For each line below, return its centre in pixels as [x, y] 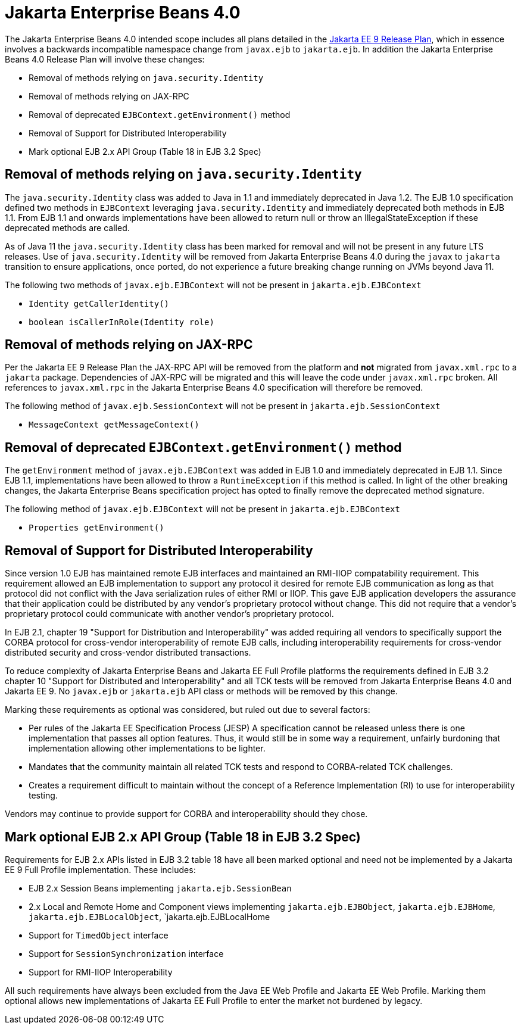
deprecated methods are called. [67, 227]
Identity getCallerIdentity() [99, 303]
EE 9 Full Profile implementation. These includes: [100, 869]
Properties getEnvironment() [96, 528]
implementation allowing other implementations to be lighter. [147, 749]
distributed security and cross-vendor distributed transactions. [128, 653]
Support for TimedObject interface [99, 935]
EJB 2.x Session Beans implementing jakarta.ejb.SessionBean [160, 888]
